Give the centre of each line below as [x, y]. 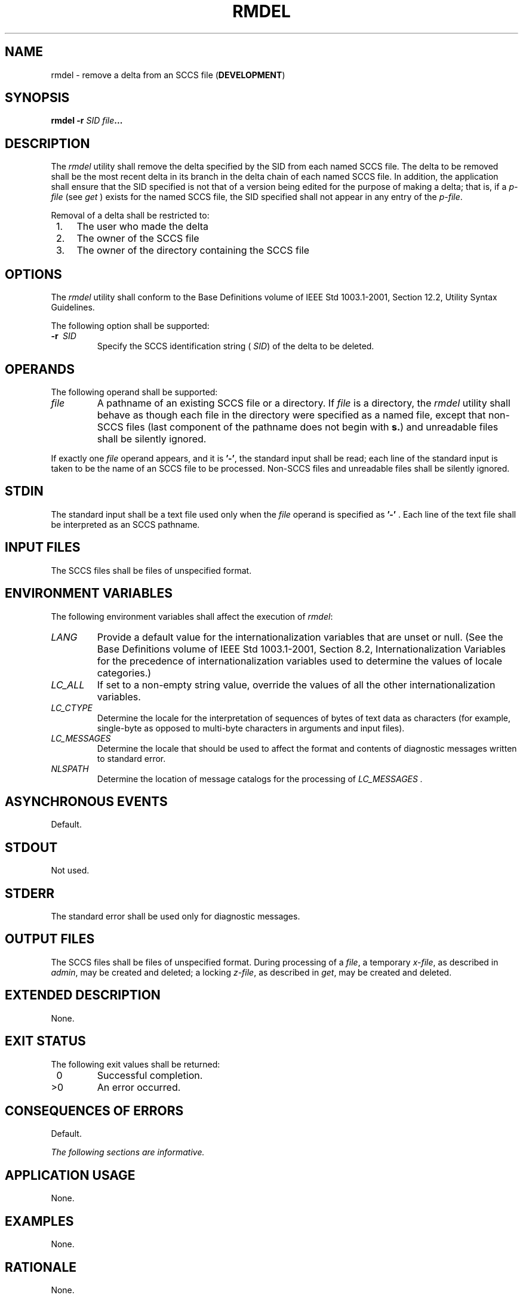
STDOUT [31, 847]
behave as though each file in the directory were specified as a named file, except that [291, 415]
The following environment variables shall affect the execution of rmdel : [192, 616]
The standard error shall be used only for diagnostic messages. [176, 916]
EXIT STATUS [45, 1041]
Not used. [70, 871]
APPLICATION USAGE [70, 1175]
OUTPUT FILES [50, 939]
